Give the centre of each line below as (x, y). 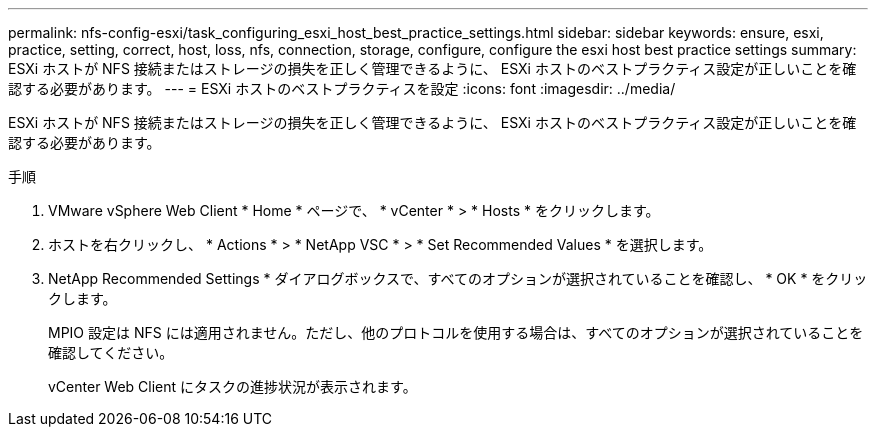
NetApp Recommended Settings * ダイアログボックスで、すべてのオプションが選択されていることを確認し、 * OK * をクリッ (458, 278)
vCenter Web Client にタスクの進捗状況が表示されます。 (232, 386)
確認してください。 (111, 352)
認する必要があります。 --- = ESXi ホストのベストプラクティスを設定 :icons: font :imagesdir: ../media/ (342, 88)
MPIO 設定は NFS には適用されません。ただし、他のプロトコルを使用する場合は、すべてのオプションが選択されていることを (456, 332)
